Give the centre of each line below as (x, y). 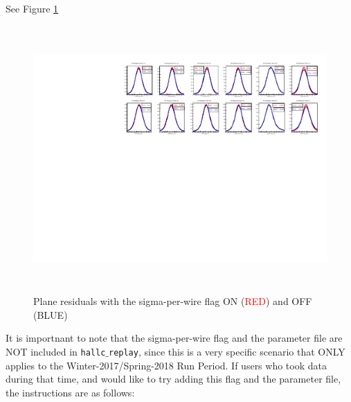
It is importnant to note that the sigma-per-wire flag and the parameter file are (174, 338)
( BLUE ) (51, 314)
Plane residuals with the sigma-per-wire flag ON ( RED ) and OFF (173, 301)
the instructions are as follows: (70, 392)
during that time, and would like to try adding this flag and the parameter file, (173, 379)
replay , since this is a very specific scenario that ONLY (227, 351)
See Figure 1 (32, 8)
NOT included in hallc (56, 351)
